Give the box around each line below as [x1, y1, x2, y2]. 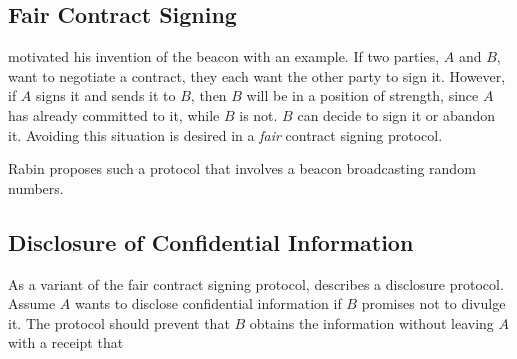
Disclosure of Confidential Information [8, 226, 414, 257]
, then [190, 85, 227, 106]
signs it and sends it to [36, 85, 176, 106]
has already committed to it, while [8, 104, 220, 125]
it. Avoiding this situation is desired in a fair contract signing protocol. [8, 124, 443, 145]
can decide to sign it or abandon [297, 104, 496, 125]
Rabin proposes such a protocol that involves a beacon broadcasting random [8, 158, 476, 179]
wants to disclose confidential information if [75, 293, 342, 314]
